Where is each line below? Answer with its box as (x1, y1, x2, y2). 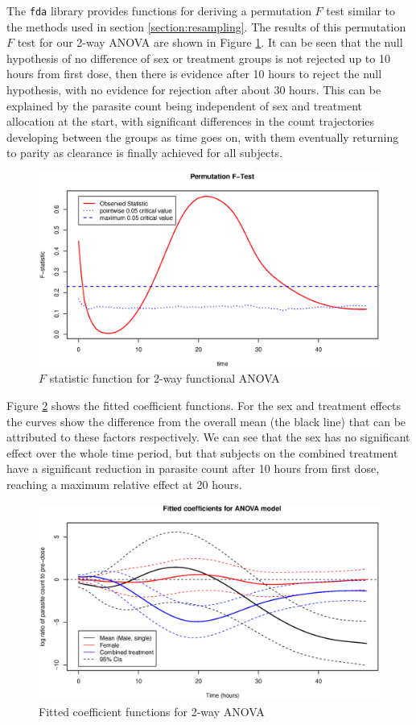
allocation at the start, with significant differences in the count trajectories (6, 113, 375, 130)
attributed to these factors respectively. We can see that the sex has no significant (6, 429, 410, 445)
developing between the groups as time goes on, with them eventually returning (6, 128, 399, 145)
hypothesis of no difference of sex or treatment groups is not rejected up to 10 (6, 49, 390, 66)
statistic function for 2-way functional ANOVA (49, 370, 280, 387)
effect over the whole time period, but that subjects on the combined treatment (6, 444, 398, 461)
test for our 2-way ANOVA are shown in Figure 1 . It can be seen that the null (17, 34, 403, 51)
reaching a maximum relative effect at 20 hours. (6, 475, 242, 492)
